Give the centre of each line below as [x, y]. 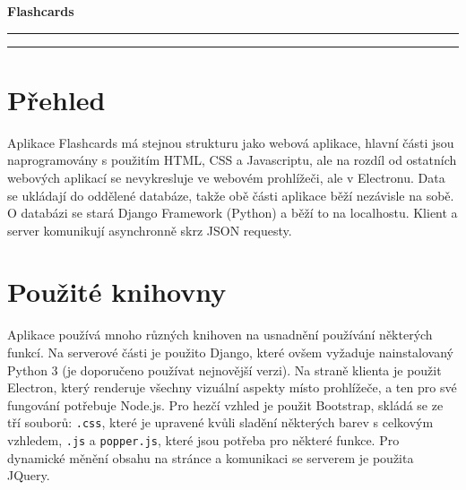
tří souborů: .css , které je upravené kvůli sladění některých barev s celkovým [220, 422]
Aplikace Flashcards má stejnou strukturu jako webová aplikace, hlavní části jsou [231, 142]
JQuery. [29, 475]
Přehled [56, 99]
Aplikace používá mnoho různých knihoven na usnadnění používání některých [220, 335]
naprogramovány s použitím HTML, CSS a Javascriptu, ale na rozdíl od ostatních [232, 160]
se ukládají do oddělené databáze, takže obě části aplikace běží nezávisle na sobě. [231, 195]
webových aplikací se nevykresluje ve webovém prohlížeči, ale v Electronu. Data [226, 177]
